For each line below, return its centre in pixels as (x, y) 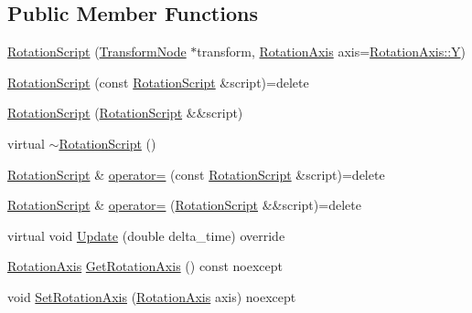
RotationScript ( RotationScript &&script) (125, 113)
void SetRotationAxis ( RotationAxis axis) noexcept (152, 296)
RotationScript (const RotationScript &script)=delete (158, 82)
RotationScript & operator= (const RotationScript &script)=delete (196, 174)
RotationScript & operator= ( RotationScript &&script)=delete (184, 205)
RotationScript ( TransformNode (97, 52)
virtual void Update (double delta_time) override (146, 235)
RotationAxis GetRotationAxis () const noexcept (145, 266)
